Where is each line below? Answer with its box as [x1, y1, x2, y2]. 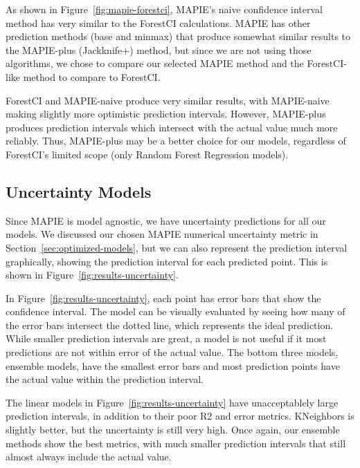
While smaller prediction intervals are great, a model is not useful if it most [6, 331, 327, 346]
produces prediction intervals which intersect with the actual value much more [6, 120, 338, 134]
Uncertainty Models [6, 180, 152, 202]
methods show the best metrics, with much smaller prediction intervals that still [6, 436, 346, 450]
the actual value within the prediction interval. [6, 372, 204, 386]
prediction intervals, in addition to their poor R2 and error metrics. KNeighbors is [6, 409, 354, 423]
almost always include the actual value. [6, 449, 172, 464]
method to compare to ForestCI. [23, 69, 161, 84]
